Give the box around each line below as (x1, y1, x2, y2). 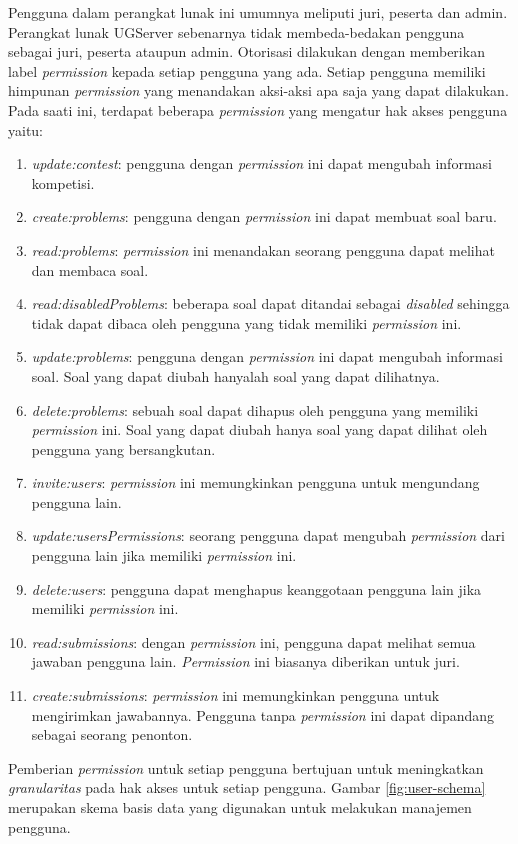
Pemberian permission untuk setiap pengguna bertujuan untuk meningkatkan (8, 757, 484, 778)
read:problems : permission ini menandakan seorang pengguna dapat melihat (31, 239, 495, 260)
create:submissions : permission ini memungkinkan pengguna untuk (31, 685, 440, 706)
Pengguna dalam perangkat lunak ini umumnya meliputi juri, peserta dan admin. (8, 2, 508, 22)
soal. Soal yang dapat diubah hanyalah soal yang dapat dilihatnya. (31, 365, 440, 386)
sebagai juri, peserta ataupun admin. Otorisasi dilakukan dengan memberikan (8, 41, 485, 62)
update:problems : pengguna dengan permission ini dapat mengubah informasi (31, 346, 503, 367)
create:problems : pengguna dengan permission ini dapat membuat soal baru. (31, 206, 497, 227)
